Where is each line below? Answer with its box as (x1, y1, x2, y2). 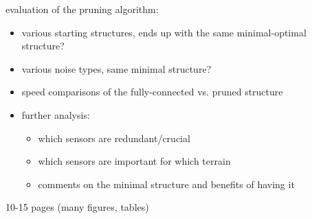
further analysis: (21, 107, 90, 122)
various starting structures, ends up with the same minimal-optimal (21, 25, 307, 39)
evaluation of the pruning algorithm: (5, 2, 159, 16)
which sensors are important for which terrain (38, 154, 231, 168)
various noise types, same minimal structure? (21, 61, 212, 76)
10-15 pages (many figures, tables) (5, 200, 149, 214)
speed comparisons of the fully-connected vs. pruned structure (21, 84, 283, 99)
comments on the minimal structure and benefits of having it (38, 176, 295, 191)
